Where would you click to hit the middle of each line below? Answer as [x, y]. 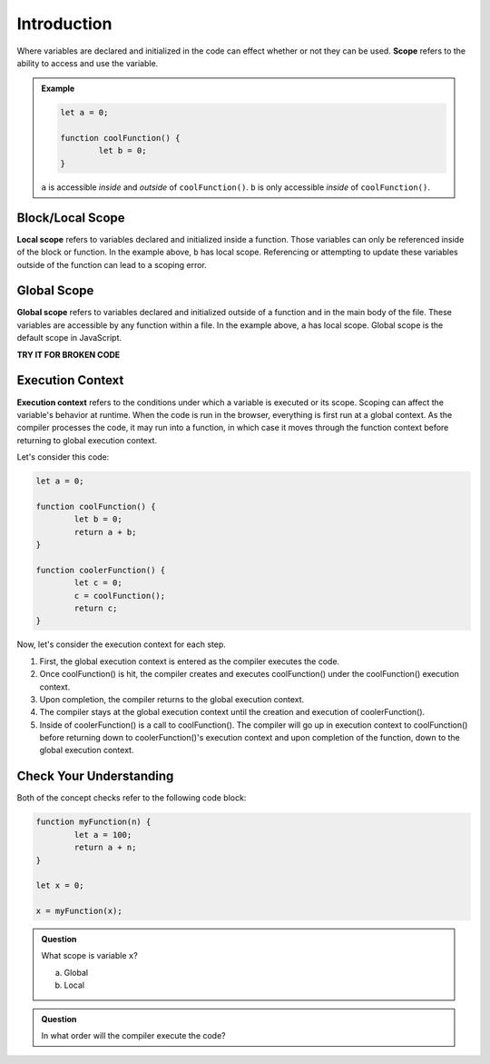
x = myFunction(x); [79, 911]
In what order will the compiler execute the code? [133, 1036]
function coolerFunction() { [101, 570]
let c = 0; [98, 583]
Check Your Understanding [95, 776]
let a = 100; [103, 835]
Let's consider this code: [63, 457]
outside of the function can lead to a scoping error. [112, 264]
